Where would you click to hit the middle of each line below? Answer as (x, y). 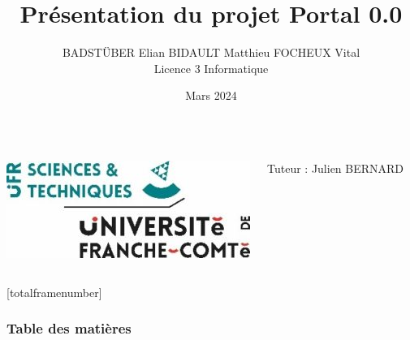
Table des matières (69, 328)
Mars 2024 (211, 95)
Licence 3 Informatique (211, 68)
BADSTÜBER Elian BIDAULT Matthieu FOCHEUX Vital (211, 52)
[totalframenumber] (54, 292)
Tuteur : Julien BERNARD (336, 168)
